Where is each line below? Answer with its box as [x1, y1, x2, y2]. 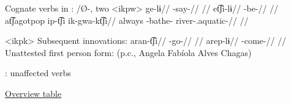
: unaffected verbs [5, 66, 71, 79]
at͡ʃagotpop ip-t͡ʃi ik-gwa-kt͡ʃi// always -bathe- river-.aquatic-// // [5, 13, 249, 26]
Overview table [5, 87, 62, 99]
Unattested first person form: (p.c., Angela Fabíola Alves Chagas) [5, 46, 252, 59]
